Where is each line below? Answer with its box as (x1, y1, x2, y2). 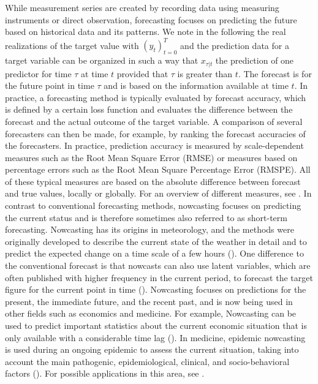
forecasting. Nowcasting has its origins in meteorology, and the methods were (5, 223, 294, 236)
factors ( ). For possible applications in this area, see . (5, 367, 205, 380)
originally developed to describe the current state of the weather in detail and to (5, 235, 307, 247)
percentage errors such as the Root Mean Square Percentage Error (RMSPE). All (5, 163, 311, 176)
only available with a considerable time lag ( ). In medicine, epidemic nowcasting (5, 331, 306, 344)
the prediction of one (215, 54, 294, 67)
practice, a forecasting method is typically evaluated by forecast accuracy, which (5, 91, 306, 104)
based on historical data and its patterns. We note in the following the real (5, 25, 286, 38)
